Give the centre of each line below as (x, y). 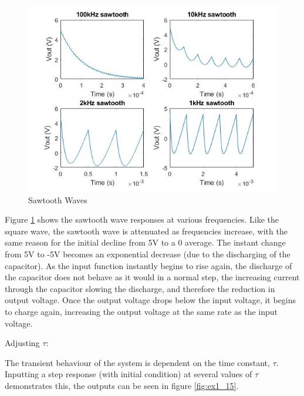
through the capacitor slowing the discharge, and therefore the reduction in (140, 288)
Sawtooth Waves (58, 199)
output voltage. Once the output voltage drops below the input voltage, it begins (151, 300)
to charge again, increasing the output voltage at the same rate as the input (141, 311)
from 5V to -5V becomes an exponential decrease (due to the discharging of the (148, 254)
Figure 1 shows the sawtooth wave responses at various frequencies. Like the (142, 219)
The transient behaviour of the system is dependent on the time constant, (137, 362)
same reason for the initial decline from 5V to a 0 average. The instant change (145, 242)
